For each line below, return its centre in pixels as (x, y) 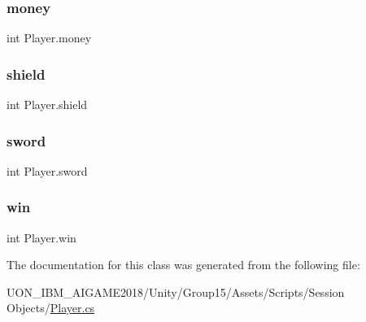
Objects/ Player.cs (51, 308)
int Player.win (41, 237)
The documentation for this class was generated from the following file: (183, 265)
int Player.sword (47, 170)
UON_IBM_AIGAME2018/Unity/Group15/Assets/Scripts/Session (176, 292)
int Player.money (49, 38)
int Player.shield (47, 104)
